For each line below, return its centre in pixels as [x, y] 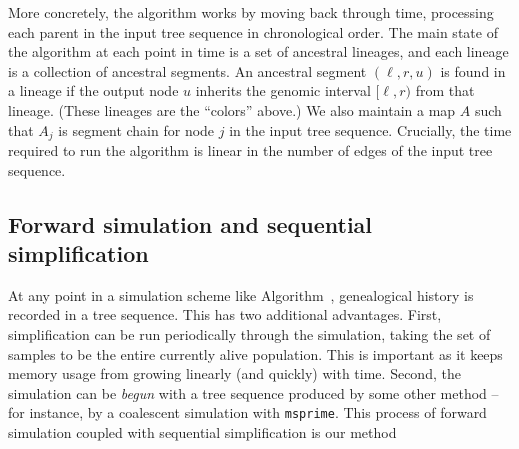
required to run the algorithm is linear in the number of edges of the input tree [250, 150]
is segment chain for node [136, 129]
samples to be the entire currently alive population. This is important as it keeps [255, 353]
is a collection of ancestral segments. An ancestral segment [187, 70]
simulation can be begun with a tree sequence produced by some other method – [253, 392]
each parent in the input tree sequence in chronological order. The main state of [253, 31]
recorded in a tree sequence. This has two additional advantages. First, [225, 314]
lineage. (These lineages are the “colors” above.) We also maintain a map [232, 109]
